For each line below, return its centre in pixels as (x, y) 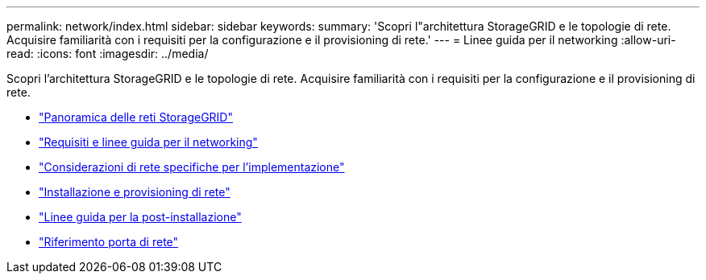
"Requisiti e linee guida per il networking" (148, 142)
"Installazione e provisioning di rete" (135, 192)
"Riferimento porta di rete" (109, 242)
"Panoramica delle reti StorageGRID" (136, 117)
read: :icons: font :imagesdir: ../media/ (108, 54)
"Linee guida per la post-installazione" (140, 217)
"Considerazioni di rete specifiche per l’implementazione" (192, 167)
